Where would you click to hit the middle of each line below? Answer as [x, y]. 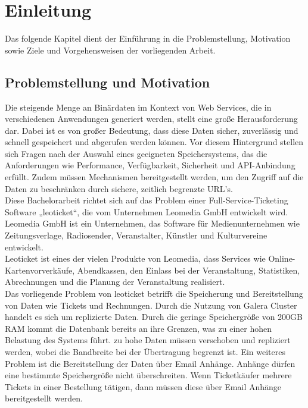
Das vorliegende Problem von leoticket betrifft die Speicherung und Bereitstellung [154, 294]
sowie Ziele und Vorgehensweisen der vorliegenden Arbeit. [110, 50]
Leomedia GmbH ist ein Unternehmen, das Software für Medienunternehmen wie [152, 223]
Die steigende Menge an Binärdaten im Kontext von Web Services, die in [138, 107]
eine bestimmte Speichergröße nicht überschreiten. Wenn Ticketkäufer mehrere [148, 375]
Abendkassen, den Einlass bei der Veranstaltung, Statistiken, [189, 270]
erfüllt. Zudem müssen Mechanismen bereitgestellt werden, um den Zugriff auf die [154, 177]
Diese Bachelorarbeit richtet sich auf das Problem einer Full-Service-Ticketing [147, 200]
